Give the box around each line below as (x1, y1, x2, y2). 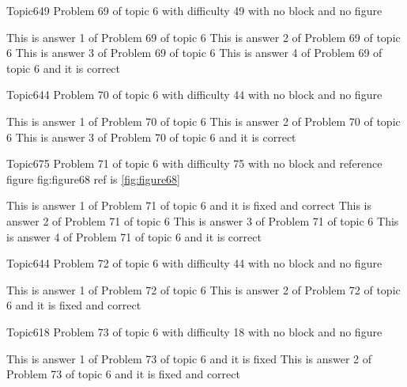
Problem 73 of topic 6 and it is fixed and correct (6, 366, 240, 382)
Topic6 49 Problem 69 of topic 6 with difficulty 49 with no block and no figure (6, 2, 383, 18)
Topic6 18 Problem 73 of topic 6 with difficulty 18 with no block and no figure (6, 323, 383, 340)
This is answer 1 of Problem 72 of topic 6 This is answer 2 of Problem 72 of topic (6, 281, 401, 298)
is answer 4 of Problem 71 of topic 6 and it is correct (6, 228, 262, 245)
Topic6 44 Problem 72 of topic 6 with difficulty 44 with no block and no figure (6, 255, 383, 271)
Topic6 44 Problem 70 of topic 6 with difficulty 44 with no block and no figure (6, 86, 383, 103)
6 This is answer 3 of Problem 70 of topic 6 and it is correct (6, 128, 296, 145)
